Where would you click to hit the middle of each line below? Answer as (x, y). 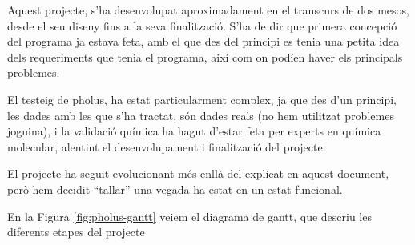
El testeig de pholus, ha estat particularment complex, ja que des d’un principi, (202, 99)
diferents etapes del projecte (76, 232)
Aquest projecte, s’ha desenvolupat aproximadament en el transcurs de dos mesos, (209, 10)
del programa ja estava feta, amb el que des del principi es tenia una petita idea (203, 41)
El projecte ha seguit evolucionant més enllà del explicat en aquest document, (198, 173)
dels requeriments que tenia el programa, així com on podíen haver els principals (205, 56)
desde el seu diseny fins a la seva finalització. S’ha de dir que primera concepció (202, 25)
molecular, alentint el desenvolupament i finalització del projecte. (167, 146)
